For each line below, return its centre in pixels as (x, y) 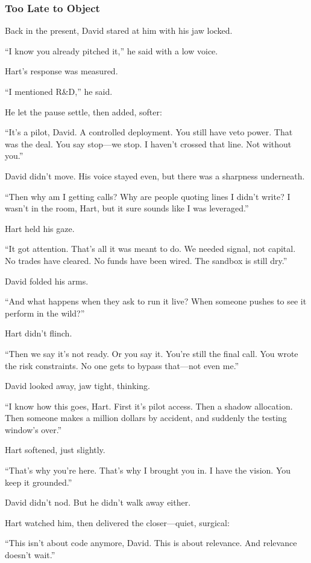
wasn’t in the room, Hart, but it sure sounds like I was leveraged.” (127, 208)
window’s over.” (33, 429)
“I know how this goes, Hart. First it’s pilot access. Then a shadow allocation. (149, 406)
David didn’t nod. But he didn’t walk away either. (98, 502)
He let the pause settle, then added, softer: (83, 111)
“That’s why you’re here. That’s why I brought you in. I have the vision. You (148, 470)
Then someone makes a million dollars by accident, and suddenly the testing (146, 418)
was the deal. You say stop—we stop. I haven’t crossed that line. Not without (148, 143)
